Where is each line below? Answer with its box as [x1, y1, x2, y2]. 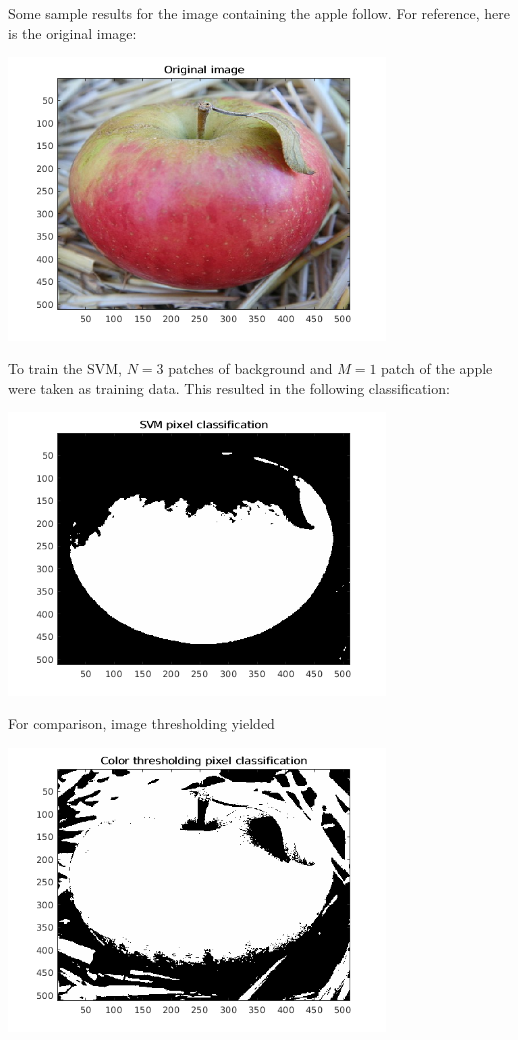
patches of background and [168, 358, 333, 379]
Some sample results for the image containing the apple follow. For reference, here [8, 3, 510, 23]
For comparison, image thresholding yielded [8, 713, 275, 734]
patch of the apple [381, 358, 493, 379]
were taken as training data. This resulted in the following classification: [8, 377, 450, 398]
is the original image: [8, 22, 137, 43]
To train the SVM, [8, 358, 123, 379]
